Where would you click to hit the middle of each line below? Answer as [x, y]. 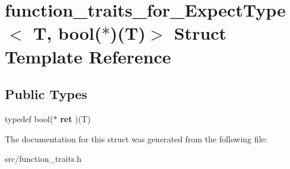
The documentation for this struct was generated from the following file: [136, 138]
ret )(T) [75, 118]
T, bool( [68, 33]
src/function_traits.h [43, 159]
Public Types [46, 94]
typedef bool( [29, 118]
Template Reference [88, 56]
